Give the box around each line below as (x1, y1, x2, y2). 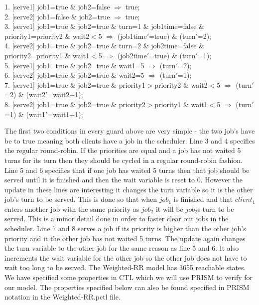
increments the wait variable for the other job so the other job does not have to (4, 252, 247, 263)
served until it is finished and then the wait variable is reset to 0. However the (4, 174, 243, 185)
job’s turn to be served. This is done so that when (4, 194, 157, 204)
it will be (155, 203, 183, 214)
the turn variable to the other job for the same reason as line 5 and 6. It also (4, 243, 239, 253)
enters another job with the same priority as (4, 203, 139, 214)
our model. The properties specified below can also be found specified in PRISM (4, 282, 250, 292)
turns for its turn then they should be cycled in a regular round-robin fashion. (4, 154, 243, 165)
